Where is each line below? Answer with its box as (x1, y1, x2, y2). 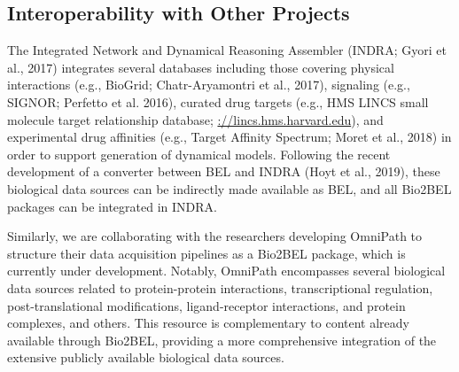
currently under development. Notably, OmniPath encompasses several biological (7, 261, 446, 280)
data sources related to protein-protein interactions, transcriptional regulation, (7, 278, 433, 297)
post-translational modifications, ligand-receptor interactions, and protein (7, 296, 406, 314)
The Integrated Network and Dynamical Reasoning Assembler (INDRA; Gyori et (7, 41, 447, 59)
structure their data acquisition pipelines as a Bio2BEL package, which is (7, 244, 406, 262)
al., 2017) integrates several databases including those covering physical (7, 58, 394, 76)
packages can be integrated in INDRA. (7, 197, 217, 215)
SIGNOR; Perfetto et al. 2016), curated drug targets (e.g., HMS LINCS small (7, 92, 429, 111)
